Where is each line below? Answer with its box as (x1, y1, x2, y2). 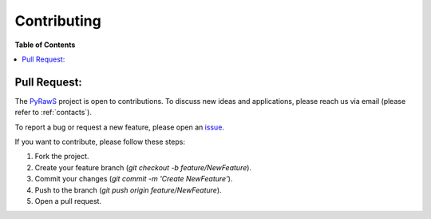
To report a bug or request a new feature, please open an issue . (14, 122, 225, 132)
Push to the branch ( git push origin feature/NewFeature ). (34, 185, 223, 195)
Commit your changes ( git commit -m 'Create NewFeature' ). (34, 174, 233, 184)
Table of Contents (14, 40, 76, 50)
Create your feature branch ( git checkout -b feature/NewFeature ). (34, 162, 251, 172)
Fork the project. (34, 152, 89, 161)
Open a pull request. (34, 196, 102, 205)
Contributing (14, 12, 101, 30)
